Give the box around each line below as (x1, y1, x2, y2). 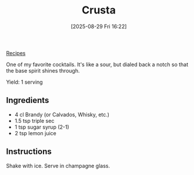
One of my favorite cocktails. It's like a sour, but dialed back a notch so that (6, 61, 189, 68)
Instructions (6, 147, 52, 157)
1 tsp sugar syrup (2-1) (14, 123, 69, 131)
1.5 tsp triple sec (14, 117, 55, 124)
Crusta (82, 4, 116, 17)
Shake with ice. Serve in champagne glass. (6, 162, 111, 169)
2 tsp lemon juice (14, 129, 57, 136)
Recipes (6, 49, 26, 56)
